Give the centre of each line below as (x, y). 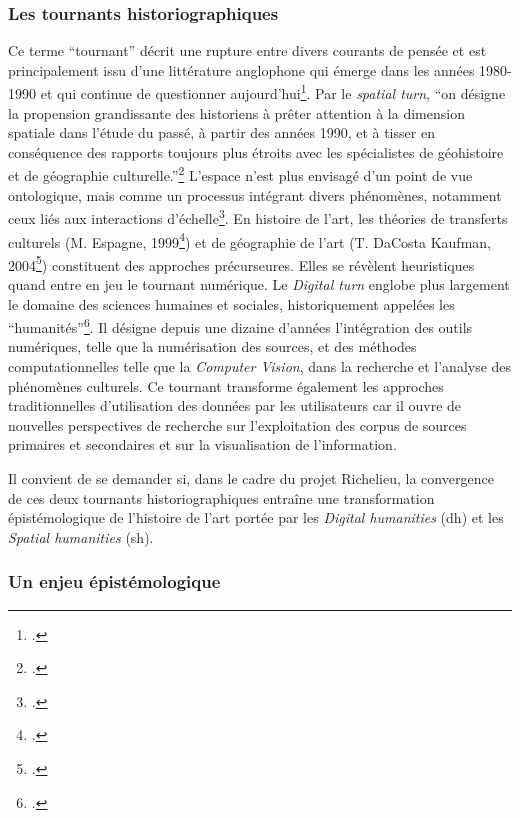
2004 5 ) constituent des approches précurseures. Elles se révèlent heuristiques (241, 263)
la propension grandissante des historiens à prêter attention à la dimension (236, 112)
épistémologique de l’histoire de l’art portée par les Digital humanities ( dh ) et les (256, 517)
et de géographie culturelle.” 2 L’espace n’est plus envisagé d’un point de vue (240, 174)
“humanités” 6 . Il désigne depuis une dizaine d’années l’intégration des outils (240, 325)
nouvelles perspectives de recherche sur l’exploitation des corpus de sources (237, 424)
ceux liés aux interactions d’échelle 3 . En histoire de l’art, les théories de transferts (258, 216)
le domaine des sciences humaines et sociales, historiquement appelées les (231, 303)
